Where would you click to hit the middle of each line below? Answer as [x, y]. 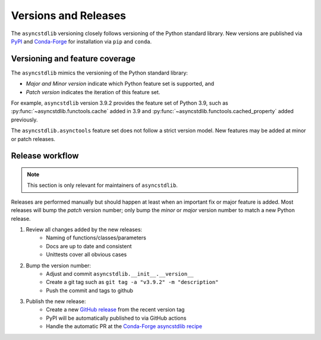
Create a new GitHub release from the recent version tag [115, 310]
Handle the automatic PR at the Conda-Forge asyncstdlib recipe [124, 326]
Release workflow [45, 156]
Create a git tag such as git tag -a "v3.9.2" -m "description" [132, 282]
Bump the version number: [59, 266]
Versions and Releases [68, 15]
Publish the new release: [56, 301]
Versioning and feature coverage [73, 59]
